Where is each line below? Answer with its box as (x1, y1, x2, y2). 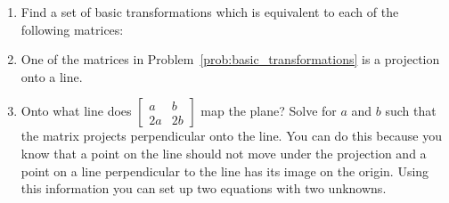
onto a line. (20, 67, 83, 85)
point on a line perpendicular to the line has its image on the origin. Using (20, 161, 429, 180)
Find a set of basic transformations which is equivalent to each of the (20, 3, 399, 20)
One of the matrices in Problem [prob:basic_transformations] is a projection (20, 50, 440, 69)
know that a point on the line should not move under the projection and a (20, 143, 427, 162)
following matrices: (20, 20, 124, 38)
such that (385, 101, 437, 120)
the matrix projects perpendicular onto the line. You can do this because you (20, 126, 442, 145)
